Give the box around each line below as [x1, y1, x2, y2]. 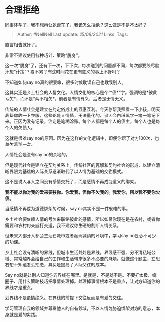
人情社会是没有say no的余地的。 [5, 151, 70, 157]
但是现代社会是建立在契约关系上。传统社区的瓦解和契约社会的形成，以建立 [5, 162, 156, 168]
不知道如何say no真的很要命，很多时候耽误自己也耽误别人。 [5, 79, 126, 85]
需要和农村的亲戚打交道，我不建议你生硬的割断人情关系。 [5, 222, 121, 228]
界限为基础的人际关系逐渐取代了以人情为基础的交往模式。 [9, 168, 126, 174]
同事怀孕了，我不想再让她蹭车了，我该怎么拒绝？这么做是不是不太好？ [5, 22, 147, 28]
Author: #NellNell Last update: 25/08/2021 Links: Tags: [17, 31, 129, 37]
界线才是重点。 [5, 284, 35, 290]
